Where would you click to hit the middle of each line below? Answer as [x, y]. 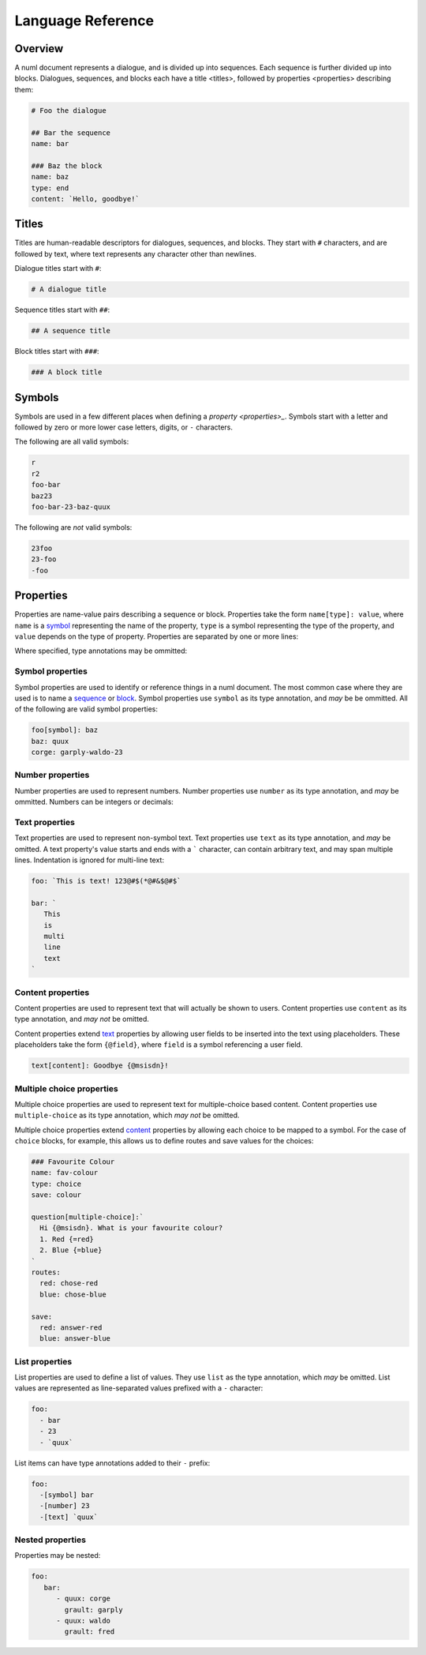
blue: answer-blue [75, 1339]
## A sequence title [71, 331]
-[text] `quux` [69, 1517]
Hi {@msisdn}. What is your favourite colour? [131, 1228]
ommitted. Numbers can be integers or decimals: [94, 802]
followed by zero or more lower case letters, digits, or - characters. [123, 427]
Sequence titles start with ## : [62, 310]
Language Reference [84, 21]
